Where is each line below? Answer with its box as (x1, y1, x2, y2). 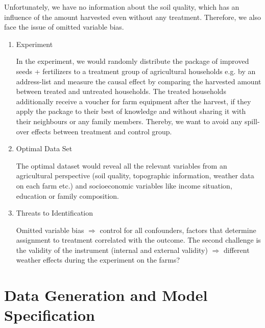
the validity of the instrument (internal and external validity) (16, 244, 208, 255)
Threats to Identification (16, 207, 93, 218)
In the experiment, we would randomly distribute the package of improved (16, 56, 249, 66)
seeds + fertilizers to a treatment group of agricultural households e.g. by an (16, 65, 256, 76)
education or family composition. (16, 190, 119, 201)
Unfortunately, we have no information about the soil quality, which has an (4, 2, 239, 12)
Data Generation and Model (4, 285, 208, 306)
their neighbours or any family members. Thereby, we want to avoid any (16, 115, 243, 126)
